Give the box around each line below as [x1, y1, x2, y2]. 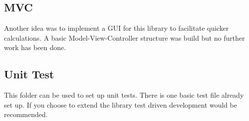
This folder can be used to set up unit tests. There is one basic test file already [4, 90, 244, 100]
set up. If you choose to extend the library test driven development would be [4, 99, 237, 110]
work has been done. [4, 42, 66, 53]
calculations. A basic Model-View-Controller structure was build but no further [4, 32, 245, 43]
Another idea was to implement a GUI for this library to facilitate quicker [4, 23, 229, 33]
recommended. [4, 109, 48, 120]
